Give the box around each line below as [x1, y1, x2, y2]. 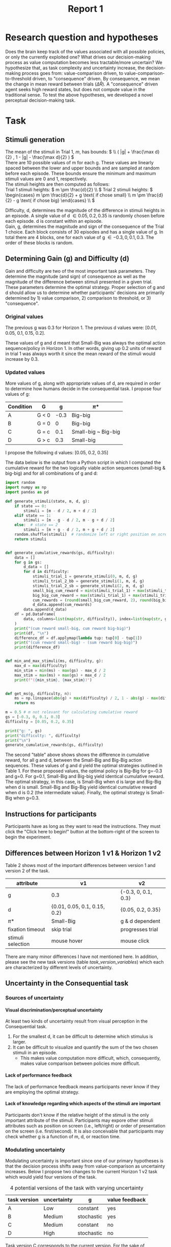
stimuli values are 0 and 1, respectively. [5, 176, 88, 182]
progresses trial [120, 925, 158, 933]
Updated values [5, 368, 45, 375]
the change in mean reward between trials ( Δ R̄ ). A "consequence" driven [5, 81, 158, 87]
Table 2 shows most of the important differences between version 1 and [5, 862, 156, 868]
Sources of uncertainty [5, 994, 64, 1001]
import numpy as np [5, 485, 47, 490]
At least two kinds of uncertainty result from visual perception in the [5, 1018, 148, 1024]
